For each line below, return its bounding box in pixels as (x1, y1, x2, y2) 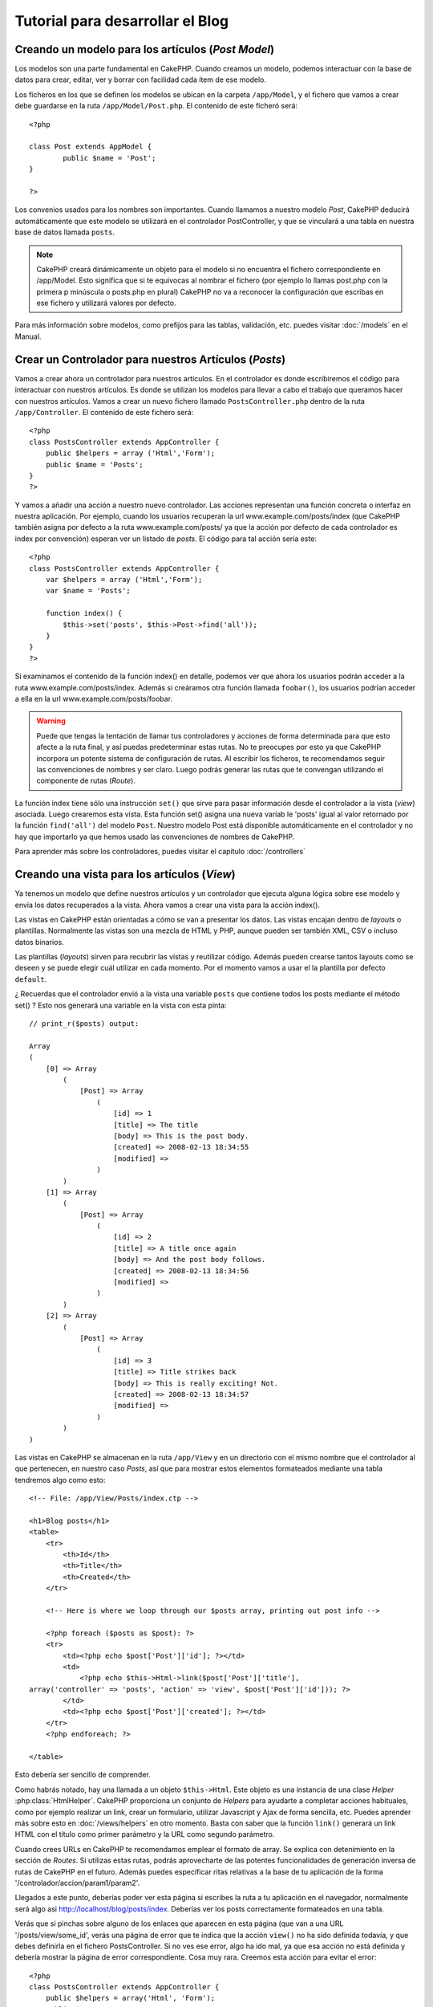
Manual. (14, 332, 42, 341)
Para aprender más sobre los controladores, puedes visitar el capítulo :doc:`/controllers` (14, 847, 306, 857)
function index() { (45, 609, 123, 618)
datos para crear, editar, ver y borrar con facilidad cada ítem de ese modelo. (14, 75, 267, 84)
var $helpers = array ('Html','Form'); (45, 575, 203, 584)
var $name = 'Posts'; (45, 586, 132, 596)
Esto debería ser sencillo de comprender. (14, 1770, 152, 1780)
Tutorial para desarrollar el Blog (14, 12, 229, 30)
